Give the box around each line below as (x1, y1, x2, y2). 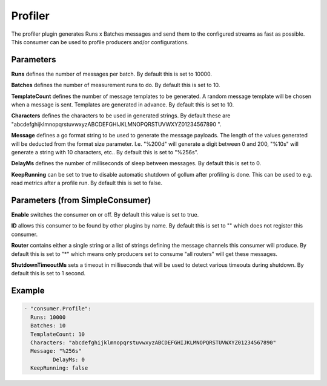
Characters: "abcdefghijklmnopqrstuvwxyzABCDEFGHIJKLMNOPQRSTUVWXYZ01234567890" (30, 339, 277, 346)
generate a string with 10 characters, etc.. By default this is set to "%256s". (11, 148, 199, 155)
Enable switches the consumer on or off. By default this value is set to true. (11, 211, 199, 218)
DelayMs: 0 (52, 356, 85, 363)
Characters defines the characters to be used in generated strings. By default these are (11, 112, 231, 119)
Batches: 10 (30, 322, 66, 329)
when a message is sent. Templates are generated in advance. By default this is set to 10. (11, 101, 234, 108)
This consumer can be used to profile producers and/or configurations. (11, 38, 189, 45)
